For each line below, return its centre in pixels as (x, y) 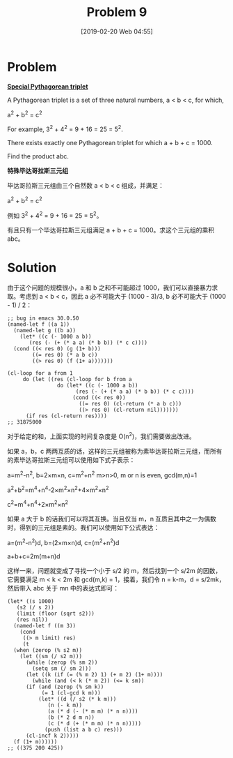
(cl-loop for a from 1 (40, 373)
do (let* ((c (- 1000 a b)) (97, 386)
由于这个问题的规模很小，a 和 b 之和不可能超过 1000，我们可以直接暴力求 (113, 288)
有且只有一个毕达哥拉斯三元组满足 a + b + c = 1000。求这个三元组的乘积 (111, 230)
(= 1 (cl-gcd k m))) (71, 693)
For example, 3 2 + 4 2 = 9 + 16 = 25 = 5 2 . (65, 128)
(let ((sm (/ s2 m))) (51, 656)
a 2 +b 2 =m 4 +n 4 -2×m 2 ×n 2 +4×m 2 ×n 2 (58, 489)
